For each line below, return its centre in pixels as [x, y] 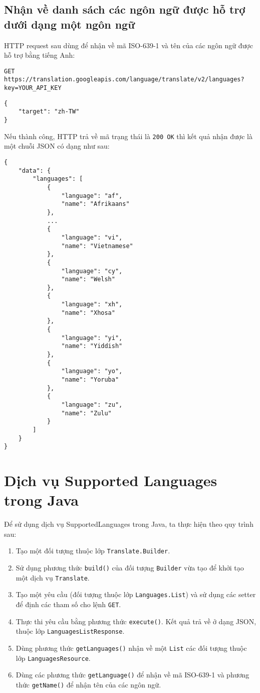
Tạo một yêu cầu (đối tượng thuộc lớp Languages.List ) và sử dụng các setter [136, 594]
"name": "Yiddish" [92, 346]
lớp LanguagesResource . [53, 658]
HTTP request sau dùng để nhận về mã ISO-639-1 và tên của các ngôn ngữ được [128, 45]
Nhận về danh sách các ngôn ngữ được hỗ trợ [125, 9]
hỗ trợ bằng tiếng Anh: [40, 55]
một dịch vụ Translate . [53, 577]
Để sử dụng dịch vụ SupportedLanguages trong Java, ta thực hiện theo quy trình [129, 524]
